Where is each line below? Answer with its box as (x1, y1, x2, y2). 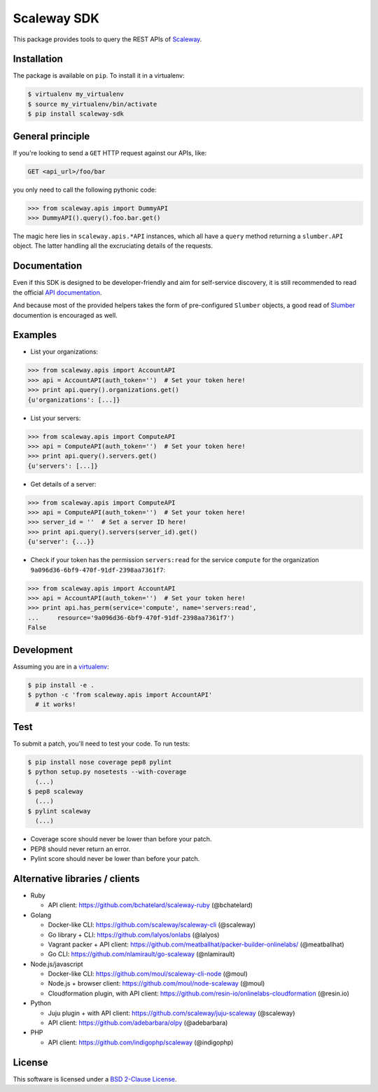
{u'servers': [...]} (27, 462, 98, 470)
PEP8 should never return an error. (30, 844, 131, 853)
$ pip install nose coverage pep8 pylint (27, 758, 172, 766)
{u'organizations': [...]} (27, 395, 120, 404)
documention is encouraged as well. (13, 311, 118, 319)
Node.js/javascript (30, 960, 83, 968)
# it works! (35, 701, 76, 708)
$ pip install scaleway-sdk (27, 110, 124, 118)
